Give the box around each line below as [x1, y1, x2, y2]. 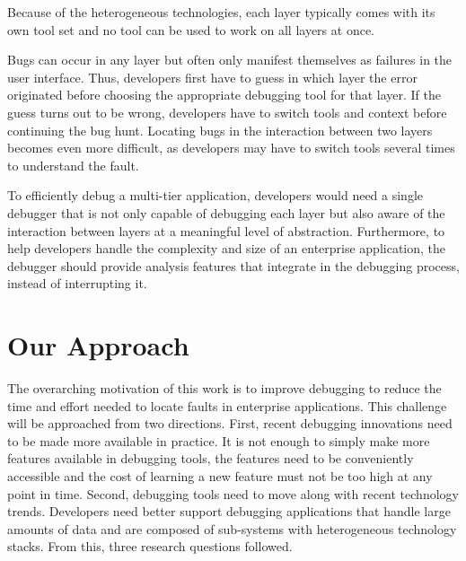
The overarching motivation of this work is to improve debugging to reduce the [7, 379, 442, 398]
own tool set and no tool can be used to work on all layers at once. [7, 20, 374, 39]
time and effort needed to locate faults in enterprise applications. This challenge [7, 396, 447, 415]
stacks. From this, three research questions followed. [7, 537, 293, 556]
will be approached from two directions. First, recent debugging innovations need [7, 414, 453, 433]
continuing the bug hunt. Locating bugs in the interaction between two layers [7, 120, 433, 139]
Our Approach [7, 327, 189, 364]
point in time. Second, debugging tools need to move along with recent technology [7, 484, 459, 503]
